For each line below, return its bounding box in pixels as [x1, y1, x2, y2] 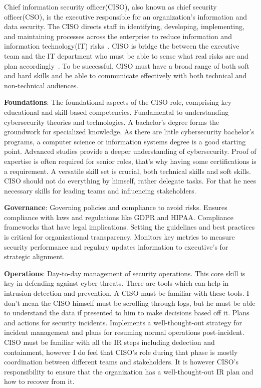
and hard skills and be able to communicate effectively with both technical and [4, 70, 247, 81]
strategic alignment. [4, 251, 65, 262]
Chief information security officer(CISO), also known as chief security [4, 2, 217, 12]
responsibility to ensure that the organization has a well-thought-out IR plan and [4, 366, 253, 376]
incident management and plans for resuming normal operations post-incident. [4, 327, 244, 337]
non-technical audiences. [4, 80, 79, 90]
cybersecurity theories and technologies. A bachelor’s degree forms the [4, 116, 219, 127]
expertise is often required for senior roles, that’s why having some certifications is [4, 155, 256, 166]
